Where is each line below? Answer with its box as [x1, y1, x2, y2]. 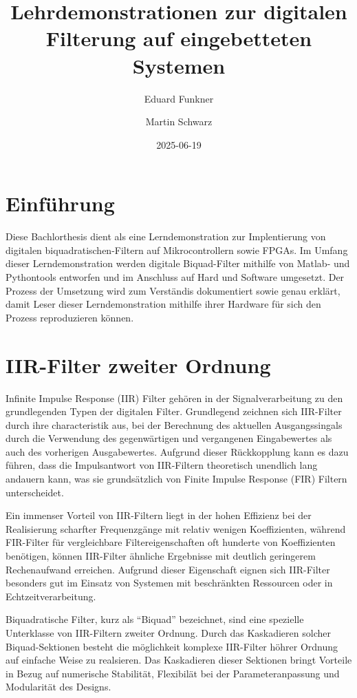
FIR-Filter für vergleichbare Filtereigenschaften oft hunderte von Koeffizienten [6, 535, 336, 549]
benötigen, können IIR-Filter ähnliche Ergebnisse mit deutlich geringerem [6, 549, 316, 563]
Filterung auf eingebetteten [45, 24, 312, 52]
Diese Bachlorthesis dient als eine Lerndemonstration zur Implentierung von [6, 229, 326, 244]
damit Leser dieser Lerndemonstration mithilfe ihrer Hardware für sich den [6, 297, 321, 311]
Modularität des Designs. [6, 679, 111, 694]
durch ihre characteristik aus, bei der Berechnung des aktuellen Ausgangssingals [6, 417, 343, 432]
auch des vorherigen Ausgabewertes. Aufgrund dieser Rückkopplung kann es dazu [6, 444, 349, 458]
